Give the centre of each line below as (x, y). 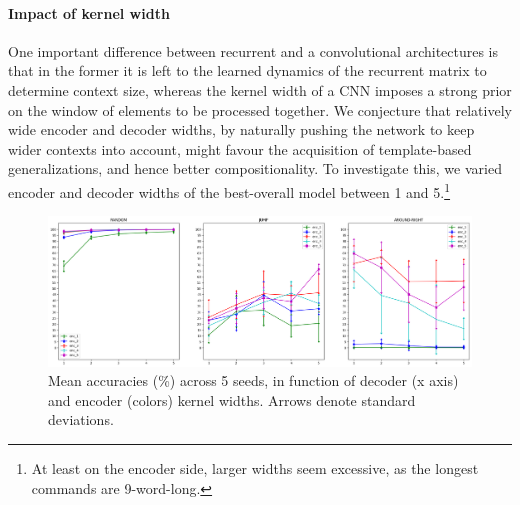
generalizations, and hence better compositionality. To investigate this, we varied (255, 168)
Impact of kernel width (89, 12)
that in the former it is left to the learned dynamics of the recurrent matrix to (247, 70)
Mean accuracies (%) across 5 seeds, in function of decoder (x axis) (253, 380)
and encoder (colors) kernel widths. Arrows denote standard (232, 399)
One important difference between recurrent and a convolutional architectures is (253, 50)
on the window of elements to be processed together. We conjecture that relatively (260, 109)
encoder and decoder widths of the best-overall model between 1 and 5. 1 (229, 190)
